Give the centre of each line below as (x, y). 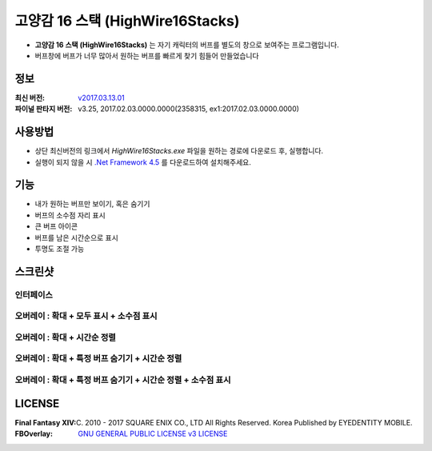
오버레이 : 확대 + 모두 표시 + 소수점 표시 (86, 316)
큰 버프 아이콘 (56, 226)
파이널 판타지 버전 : (44, 109)
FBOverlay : (34, 434)
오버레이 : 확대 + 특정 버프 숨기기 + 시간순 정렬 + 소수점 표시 (123, 380)
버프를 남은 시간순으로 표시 (77, 237)
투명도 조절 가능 (60, 249)
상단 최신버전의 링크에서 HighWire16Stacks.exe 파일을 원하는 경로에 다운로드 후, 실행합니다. (179, 151)
